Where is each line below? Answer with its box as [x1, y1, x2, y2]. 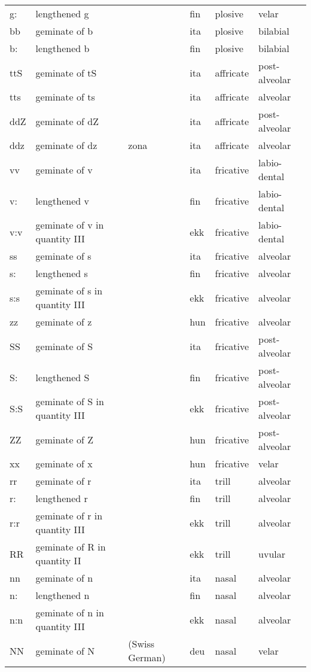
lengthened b [35, 41, 90, 55]
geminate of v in [35, 218, 104, 232]
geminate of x [35, 457, 93, 470]
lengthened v [35, 193, 89, 208]
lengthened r [35, 491, 88, 505]
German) [128, 650, 166, 664]
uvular [258, 546, 286, 561]
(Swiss [128, 637, 155, 650]
